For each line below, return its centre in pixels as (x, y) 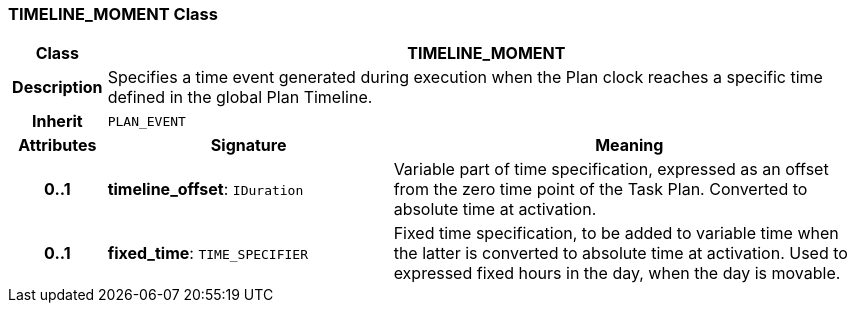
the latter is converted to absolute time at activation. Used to (620, 253)
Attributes (57, 145)
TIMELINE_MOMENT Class (113, 14)
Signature (248, 145)
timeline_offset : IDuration (205, 189)
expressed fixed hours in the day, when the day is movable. (617, 273)
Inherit (57, 121)
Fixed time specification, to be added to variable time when (616, 233)
